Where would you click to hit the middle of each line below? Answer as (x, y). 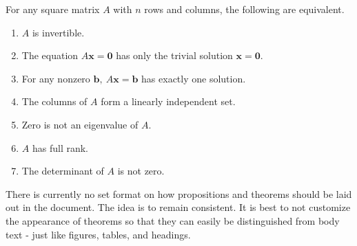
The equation (50, 55)
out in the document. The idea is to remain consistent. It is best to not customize (178, 207)
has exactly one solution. (194, 78)
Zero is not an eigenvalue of (80, 124)
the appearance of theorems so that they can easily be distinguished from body (173, 220)
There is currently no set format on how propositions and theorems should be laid (179, 193)
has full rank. (60, 147)
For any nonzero (56, 78)
